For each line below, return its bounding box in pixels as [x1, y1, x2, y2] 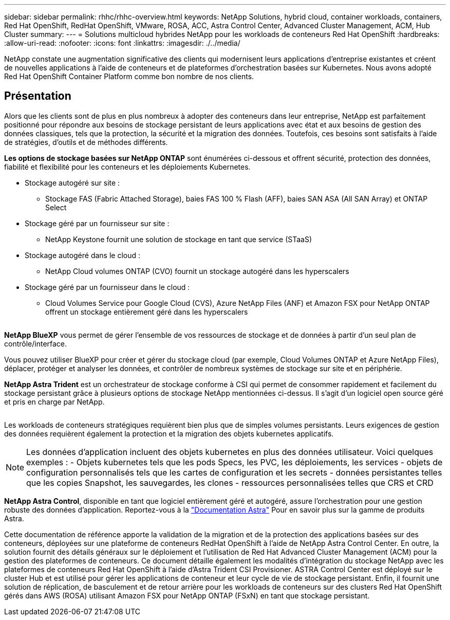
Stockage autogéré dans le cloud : [25, 250, 141, 260]
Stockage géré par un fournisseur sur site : [25, 218, 170, 228]
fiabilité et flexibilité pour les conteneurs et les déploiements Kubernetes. [4, 162, 251, 171]
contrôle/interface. [4, 339, 67, 348]
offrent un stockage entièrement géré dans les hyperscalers [45, 307, 248, 316]
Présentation [4, 89, 71, 103]
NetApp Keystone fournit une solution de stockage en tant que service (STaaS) [45, 234, 312, 244]
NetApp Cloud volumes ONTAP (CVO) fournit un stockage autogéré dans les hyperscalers [45, 266, 349, 276]
